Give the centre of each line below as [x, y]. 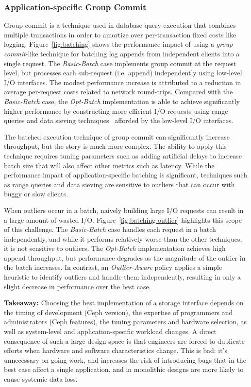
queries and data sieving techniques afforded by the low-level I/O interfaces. [119, 120]
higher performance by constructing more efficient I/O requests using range [116, 111]
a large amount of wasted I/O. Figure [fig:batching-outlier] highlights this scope [123, 220]
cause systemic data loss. [41, 379]
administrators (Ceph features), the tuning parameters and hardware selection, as [125, 322]
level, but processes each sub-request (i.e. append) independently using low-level [123, 73]
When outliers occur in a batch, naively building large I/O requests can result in [124, 210]
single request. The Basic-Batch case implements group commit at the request [120, 63]
